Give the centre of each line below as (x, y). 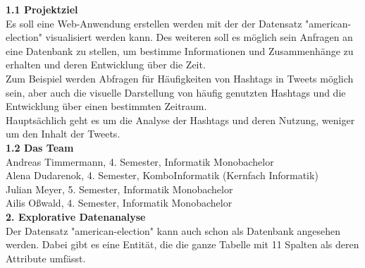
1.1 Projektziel (42, 9)
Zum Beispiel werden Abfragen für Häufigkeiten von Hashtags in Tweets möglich (180, 78)
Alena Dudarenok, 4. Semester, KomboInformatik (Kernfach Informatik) (162, 175)
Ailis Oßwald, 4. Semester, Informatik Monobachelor (119, 203)
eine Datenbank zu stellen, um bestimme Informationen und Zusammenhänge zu (180, 50)
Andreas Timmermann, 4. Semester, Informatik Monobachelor (140, 161)
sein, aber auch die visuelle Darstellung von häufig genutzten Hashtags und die (176, 92)
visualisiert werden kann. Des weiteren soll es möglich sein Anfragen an (199, 37)
